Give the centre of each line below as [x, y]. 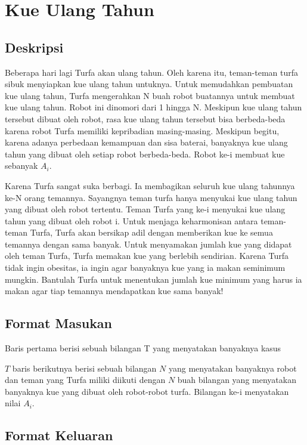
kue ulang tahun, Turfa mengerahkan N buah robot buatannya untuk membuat [150, 95]
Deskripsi [34, 47]
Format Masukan [59, 323]
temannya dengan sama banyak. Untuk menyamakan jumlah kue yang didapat [148, 244]
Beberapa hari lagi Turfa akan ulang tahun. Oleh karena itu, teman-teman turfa [152, 72]
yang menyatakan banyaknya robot [232, 368]
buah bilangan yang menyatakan [237, 380]
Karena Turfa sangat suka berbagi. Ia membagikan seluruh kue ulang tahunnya [150, 185]
